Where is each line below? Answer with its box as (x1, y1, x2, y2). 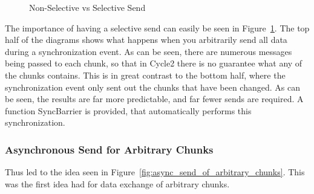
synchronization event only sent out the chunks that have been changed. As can (5, 80, 300, 93)
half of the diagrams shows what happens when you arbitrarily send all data (5, 33, 287, 46)
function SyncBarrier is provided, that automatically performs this (5, 104, 252, 117)
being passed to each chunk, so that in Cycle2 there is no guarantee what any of (5, 57, 303, 70)
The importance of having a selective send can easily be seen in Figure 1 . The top (5, 21, 310, 34)
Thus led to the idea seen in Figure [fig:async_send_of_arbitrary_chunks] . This (5, 166, 305, 178)
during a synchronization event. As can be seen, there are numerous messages (5, 45, 292, 57)
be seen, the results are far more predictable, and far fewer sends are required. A (5, 92, 304, 105)
